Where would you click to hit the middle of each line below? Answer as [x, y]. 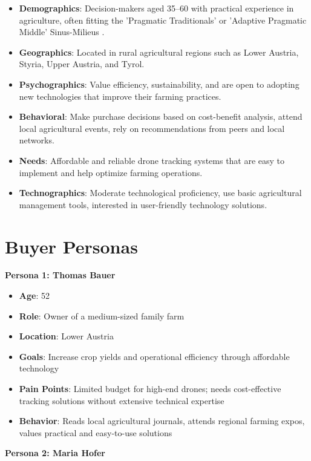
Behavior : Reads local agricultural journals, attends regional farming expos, [162, 421]
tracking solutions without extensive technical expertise [122, 400]
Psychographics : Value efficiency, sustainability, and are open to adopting [159, 84]
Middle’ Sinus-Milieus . [62, 32]
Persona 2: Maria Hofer [55, 453]
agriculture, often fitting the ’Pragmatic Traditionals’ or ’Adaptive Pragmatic [163, 20]
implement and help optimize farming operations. [111, 172]
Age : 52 [34, 296]
